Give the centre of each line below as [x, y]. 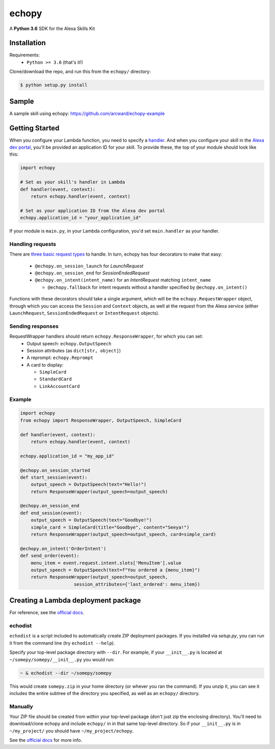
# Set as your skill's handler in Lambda [73, 182]
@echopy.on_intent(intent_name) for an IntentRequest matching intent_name [123, 280]
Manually [21, 706]
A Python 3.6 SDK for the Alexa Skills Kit [52, 29]
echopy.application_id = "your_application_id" [80, 218]
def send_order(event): [50, 556]
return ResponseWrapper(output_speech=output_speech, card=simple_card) [123, 534]
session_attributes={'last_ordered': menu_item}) [137, 584]
